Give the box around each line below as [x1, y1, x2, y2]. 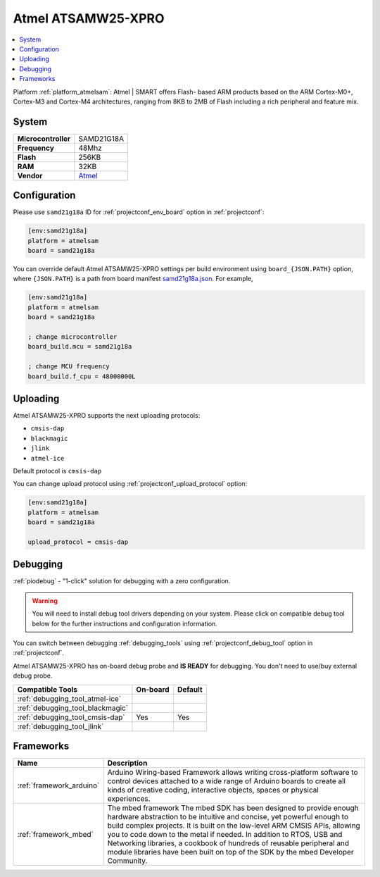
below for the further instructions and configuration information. [32, 619, 217, 628]
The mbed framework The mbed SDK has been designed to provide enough [107, 803, 359, 813]
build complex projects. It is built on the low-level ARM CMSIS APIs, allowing [107, 821, 360, 831]
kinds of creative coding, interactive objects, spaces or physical [107, 785, 319, 795]
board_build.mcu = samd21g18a [27, 342, 132, 351]
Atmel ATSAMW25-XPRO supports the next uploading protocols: [13, 411, 201, 420]
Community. [107, 856, 148, 866]
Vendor [17, 170, 43, 180]
